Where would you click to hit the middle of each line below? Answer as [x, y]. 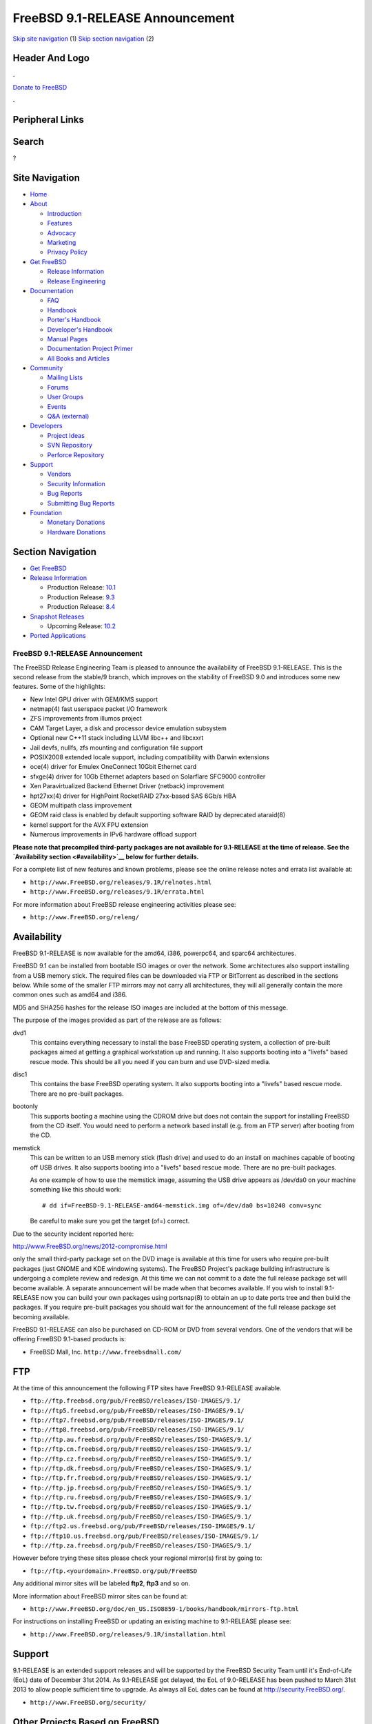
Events [57, 406]
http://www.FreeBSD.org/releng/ [84, 917]
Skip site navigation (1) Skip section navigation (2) [83, 39]
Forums [58, 387]
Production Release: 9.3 [81, 597]
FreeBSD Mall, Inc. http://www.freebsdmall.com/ [106, 1352]
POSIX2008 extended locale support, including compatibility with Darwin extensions [150, 757]
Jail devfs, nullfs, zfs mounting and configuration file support [116, 748]
